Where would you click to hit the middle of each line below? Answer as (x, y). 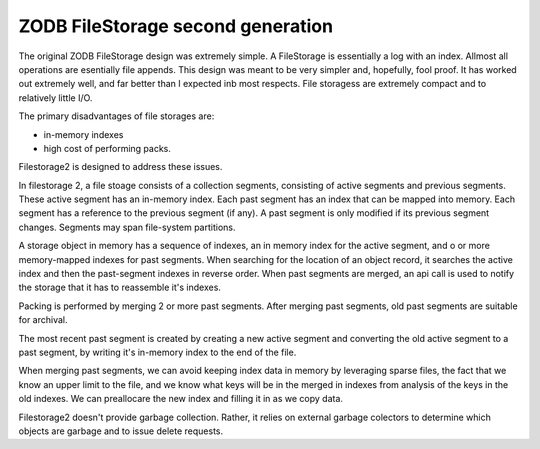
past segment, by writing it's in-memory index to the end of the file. (157, 352)
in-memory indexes (83, 134)
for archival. (43, 320)
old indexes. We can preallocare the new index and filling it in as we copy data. (181, 399)
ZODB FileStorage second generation (176, 26)
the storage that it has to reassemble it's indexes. (120, 287)
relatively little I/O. (55, 97)
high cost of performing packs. (107, 148)
